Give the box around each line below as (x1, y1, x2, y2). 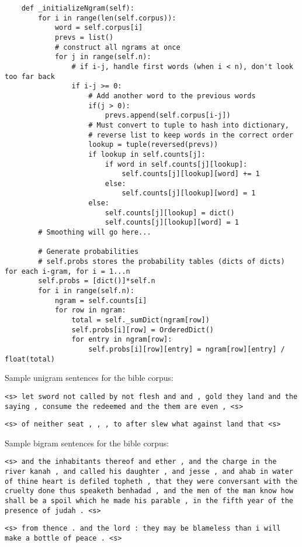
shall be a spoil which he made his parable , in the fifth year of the (5, 497, 293, 505)
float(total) (5, 355, 55, 363)
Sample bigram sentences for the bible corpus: (5, 436, 169, 449)
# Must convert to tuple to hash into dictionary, (88, 121, 289, 129)
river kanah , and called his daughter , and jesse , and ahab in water (5, 467, 293, 476)
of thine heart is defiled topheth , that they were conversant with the (5, 477, 298, 486)
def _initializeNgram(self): (21, 4, 134, 12)
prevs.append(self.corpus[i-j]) (105, 111, 231, 120)
